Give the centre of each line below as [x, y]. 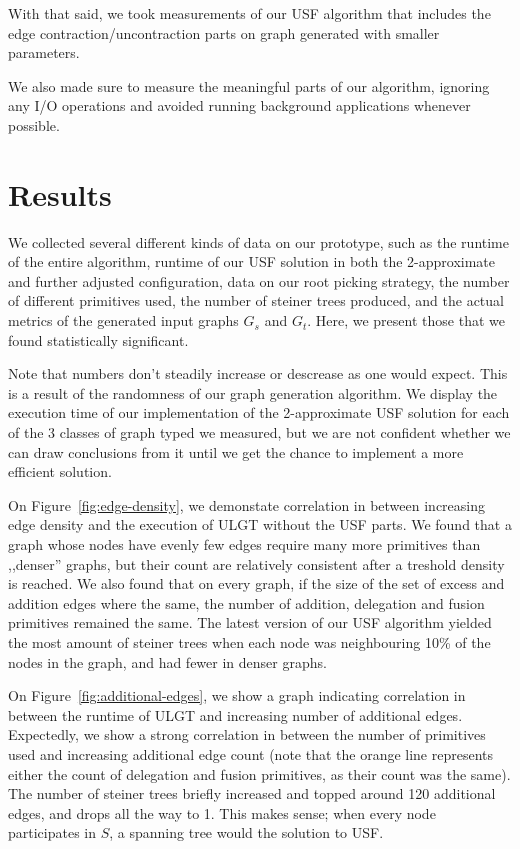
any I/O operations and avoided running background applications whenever [239, 105]
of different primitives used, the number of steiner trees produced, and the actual [256, 300]
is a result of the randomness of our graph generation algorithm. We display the [253, 392]
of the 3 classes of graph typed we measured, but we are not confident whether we [259, 432]
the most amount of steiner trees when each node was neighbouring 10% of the [249, 641]
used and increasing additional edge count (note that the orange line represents [251, 753]
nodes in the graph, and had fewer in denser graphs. [167, 661]
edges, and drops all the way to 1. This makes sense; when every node [222, 812]
